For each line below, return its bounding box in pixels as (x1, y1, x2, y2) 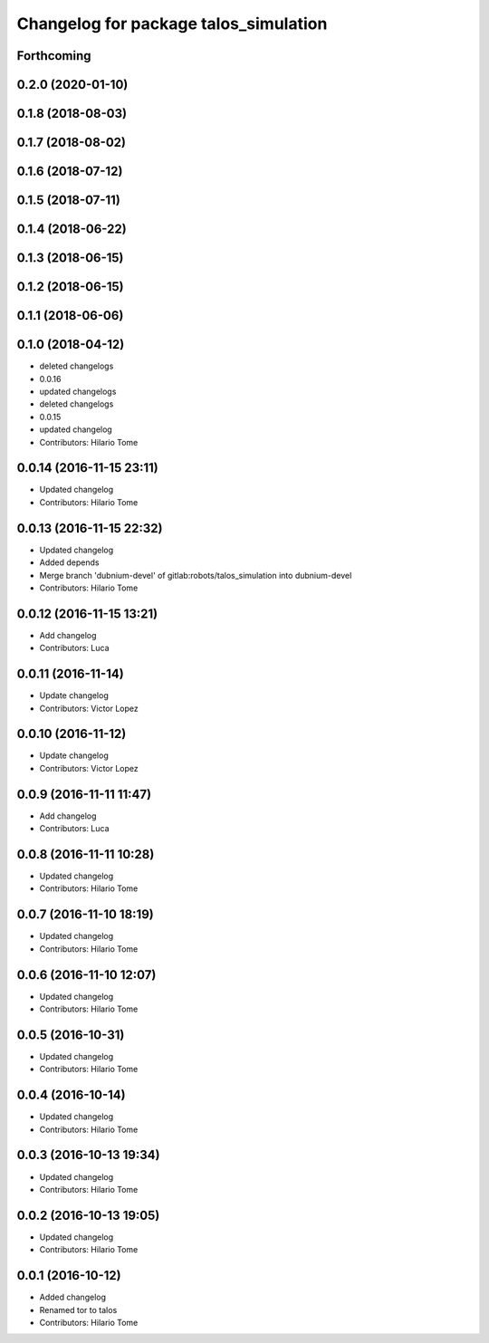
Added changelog (39, 1291, 107, 1303)
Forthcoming (16, 48, 91, 63)
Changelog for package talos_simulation (16, 14, 328, 34)
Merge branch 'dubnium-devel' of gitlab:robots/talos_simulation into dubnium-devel (39, 570, 352, 580)
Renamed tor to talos (39, 1304, 118, 1315)
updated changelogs (39, 386, 117, 397)
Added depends (39, 557, 100, 568)
